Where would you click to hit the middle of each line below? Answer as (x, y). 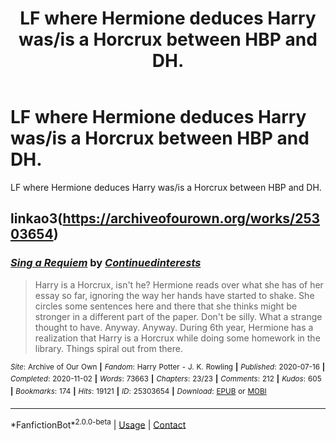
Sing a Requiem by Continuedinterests (106, 263)
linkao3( (36, 218)
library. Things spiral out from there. (108, 348)
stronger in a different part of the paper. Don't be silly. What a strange (178, 316)
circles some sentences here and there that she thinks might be (166, 306)
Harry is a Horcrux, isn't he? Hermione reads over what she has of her (179, 284)
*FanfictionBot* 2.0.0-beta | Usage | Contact (98, 424)
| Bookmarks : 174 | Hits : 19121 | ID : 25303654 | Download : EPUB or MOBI (138, 391)
